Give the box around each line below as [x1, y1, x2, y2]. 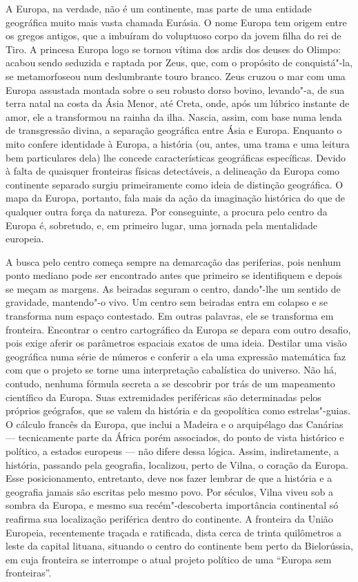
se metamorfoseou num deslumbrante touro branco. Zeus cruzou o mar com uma [6, 68, 346, 83]
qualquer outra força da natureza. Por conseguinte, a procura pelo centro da [6, 204, 328, 218]
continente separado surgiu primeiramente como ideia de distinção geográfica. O [6, 177, 344, 191]
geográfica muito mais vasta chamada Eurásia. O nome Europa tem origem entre [6, 14, 347, 29]
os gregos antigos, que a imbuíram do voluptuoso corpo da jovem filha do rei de [6, 28, 341, 43]
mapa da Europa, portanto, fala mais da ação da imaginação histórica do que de [6, 191, 346, 205]
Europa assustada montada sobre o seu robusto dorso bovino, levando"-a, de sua [6, 82, 345, 97]
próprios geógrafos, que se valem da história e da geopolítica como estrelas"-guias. [6, 403, 350, 418]
